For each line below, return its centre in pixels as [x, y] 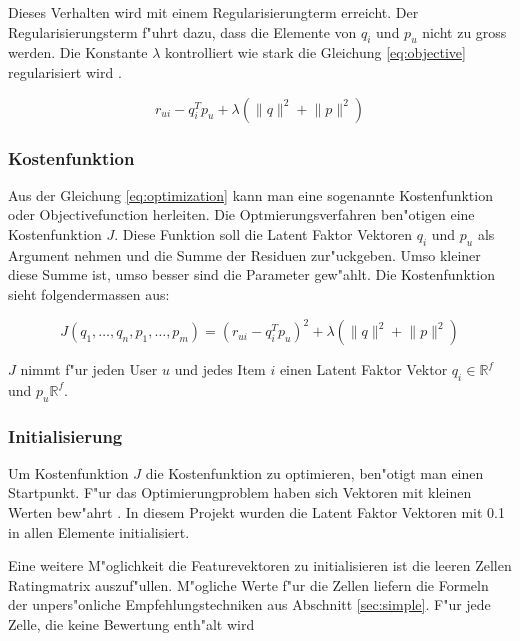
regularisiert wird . [65, 71]
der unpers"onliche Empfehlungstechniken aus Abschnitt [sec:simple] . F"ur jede [249, 604]
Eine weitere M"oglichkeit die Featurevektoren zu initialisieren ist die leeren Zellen [260, 565]
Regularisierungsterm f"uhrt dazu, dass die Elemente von [182, 31]
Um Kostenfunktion [68, 472]
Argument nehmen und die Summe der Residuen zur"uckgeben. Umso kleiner [244, 254]
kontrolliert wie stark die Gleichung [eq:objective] [315, 52]
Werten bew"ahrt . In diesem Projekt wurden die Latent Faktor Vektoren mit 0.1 [256, 512]
